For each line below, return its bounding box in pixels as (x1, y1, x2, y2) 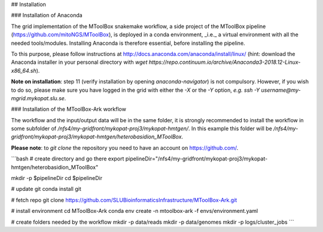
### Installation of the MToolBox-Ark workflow (11, 106, 127, 113)
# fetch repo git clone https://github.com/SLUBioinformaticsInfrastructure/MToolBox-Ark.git (11, 196, 237, 203)
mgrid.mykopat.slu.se (11, 94, 65, 101)
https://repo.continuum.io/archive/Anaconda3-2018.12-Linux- (148, 58, 301, 66)
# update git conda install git (11, 185, 81, 193)
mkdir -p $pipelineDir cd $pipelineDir (11, 175, 103, 182)
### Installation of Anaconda (11, 12, 83, 19)
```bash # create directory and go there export (11, 155, 124, 162)
